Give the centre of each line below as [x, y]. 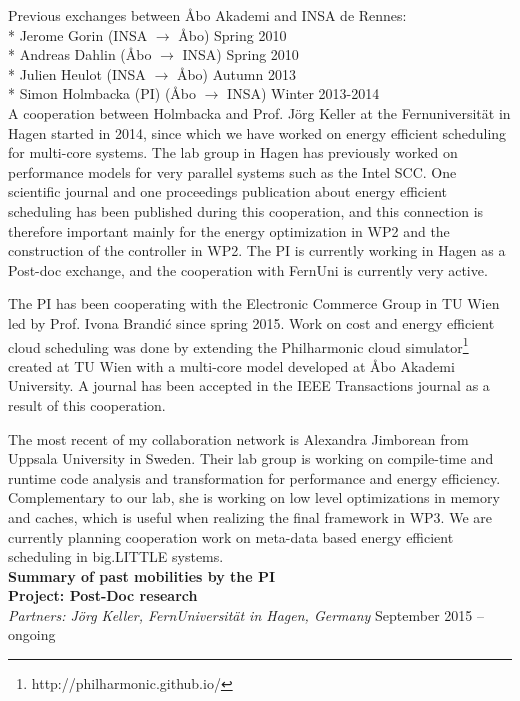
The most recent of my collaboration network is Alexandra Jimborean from [238, 438]
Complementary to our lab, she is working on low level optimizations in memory [254, 497]
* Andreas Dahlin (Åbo [80, 54]
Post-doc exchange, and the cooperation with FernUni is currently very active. [248, 269]
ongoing [32, 634]
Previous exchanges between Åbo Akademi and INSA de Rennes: [207, 15]
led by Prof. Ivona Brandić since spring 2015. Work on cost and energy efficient [251, 322]
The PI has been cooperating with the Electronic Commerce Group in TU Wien [254, 303]
